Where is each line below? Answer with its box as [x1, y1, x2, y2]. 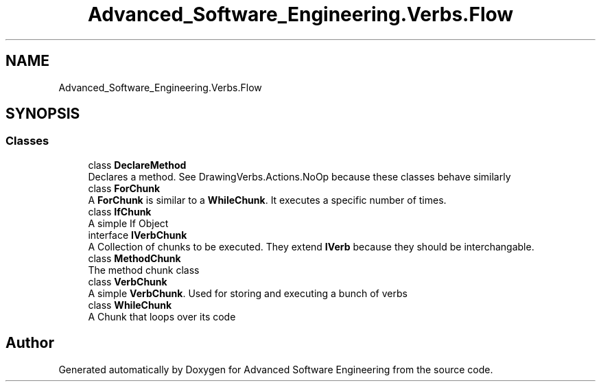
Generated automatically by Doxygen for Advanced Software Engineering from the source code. [58, 363, 493, 375]
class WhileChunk [88, 298, 172, 311]
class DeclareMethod [88, 159, 187, 171]
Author [5, 334, 54, 352]
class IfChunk [88, 205, 152, 218]
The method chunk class [88, 263, 200, 276]
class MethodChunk [88, 252, 181, 264]
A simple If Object [88, 217, 169, 229]
